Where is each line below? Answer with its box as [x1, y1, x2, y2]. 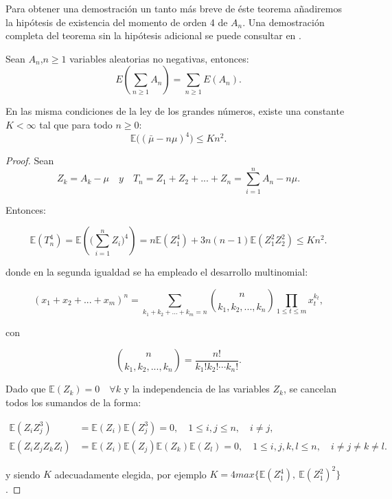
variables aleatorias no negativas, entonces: [69, 51, 249, 65]
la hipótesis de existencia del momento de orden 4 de [5, 14, 228, 29]
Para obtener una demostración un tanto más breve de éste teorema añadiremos [5, 1, 342, 15]
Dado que [5, 381, 46, 396]
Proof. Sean [5, 153, 54, 168]
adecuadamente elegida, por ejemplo [54, 467, 207, 481]
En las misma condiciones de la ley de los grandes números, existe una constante [5, 104, 345, 118]
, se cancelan [283, 381, 336, 396]
